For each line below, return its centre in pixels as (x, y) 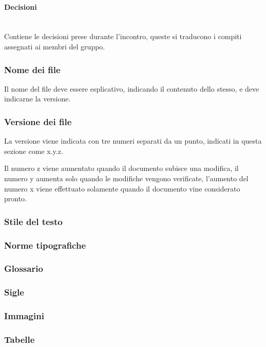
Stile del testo (33, 221)
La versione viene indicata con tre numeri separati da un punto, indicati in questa (133, 141)
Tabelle (20, 339)
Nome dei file (32, 69)
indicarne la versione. (37, 99)
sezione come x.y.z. (34, 151)
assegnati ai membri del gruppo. (55, 46)
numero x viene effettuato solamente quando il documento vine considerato (122, 188)
